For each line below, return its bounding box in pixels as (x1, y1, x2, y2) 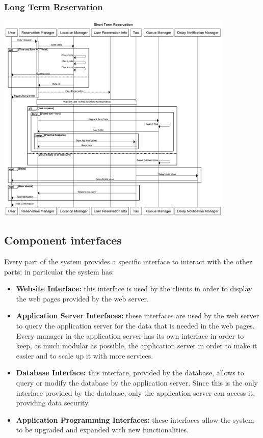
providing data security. (16, 397, 90, 408)
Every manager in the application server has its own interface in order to (16, 330, 244, 341)
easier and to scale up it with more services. (16, 350, 153, 361)
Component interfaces (4, 232, 122, 248)
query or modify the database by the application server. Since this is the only (16, 377, 258, 388)
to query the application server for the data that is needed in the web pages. (16, 320, 255, 331)
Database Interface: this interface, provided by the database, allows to (16, 367, 244, 378)
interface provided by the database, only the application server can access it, (16, 387, 255, 398)
